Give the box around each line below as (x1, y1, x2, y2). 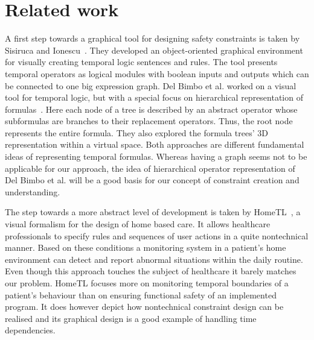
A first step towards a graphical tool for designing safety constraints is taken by (5, 32, 300, 45)
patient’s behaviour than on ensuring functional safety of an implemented (5, 288, 277, 301)
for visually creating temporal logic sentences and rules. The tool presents (5, 55, 278, 68)
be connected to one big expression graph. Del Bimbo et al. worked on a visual (5, 79, 296, 92)
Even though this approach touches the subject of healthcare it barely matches (5, 265, 296, 277)
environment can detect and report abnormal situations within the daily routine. (5, 253, 303, 265)
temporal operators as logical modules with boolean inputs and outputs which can (5, 67, 309, 80)
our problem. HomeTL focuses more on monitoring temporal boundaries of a (5, 277, 289, 289)
